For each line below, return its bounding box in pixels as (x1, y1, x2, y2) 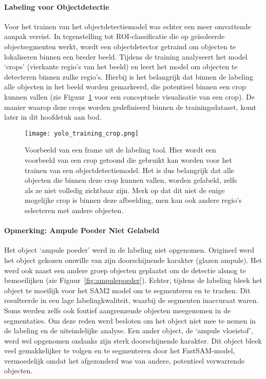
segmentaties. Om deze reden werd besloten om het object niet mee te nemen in (4, 315, 256, 326)
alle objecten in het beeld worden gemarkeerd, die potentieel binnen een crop (4, 81, 246, 92)
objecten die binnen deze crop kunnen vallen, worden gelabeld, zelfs (25, 175, 237, 185)
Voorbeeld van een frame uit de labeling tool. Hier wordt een (25, 144, 216, 155)
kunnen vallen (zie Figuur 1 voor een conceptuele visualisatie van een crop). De (4, 91, 255, 102)
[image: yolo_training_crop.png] (25, 129, 139, 137)
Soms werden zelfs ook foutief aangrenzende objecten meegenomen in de (4, 305, 231, 315)
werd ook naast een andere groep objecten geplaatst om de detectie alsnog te (4, 264, 246, 275)
